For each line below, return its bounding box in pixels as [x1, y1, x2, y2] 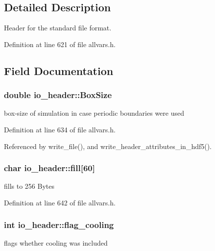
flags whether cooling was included [4, 237, 108, 248]
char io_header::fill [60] [4, 162, 95, 174]
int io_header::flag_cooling [4, 218, 114, 230]
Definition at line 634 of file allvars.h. [4, 124, 116, 134]
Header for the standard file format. [4, 23, 112, 33]
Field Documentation [4, 63, 114, 78]
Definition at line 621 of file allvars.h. [4, 39, 116, 49]
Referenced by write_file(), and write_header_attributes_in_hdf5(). [4, 141, 212, 151]
